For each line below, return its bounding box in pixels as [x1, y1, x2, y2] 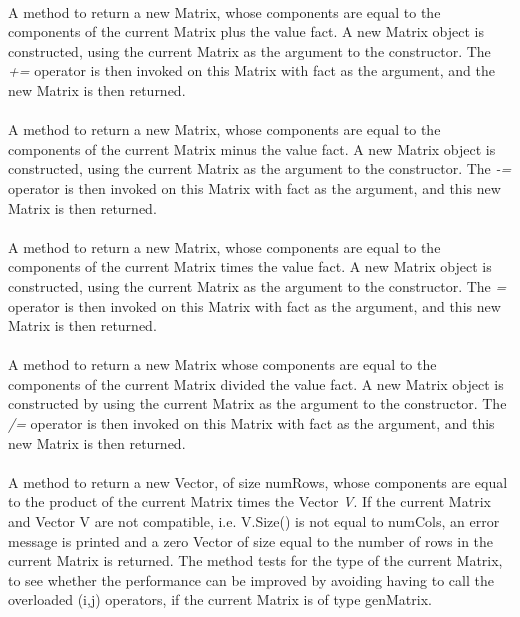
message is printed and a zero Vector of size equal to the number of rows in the [8, 530, 494, 551]
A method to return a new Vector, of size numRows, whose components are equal [8, 471, 508, 492]
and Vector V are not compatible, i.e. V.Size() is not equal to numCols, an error [8, 511, 500, 532]
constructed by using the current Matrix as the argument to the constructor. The [8, 393, 507, 414]
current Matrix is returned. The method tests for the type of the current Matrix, [8, 550, 503, 571]
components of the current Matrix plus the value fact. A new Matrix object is [8, 21, 484, 42]
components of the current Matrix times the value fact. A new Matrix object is [8, 256, 492, 277]
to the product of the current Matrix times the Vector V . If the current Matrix [8, 491, 491, 512]
